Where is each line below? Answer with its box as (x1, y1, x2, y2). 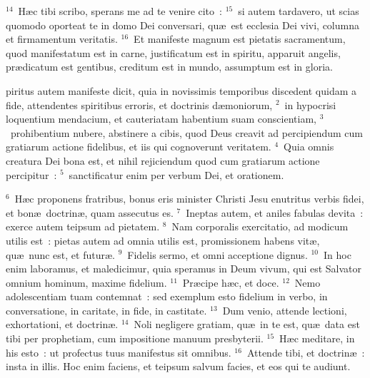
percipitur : (6, 167, 57, 182)
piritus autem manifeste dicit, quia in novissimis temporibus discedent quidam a (6, 83, 357, 98)
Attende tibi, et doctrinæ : (246, 344, 365, 359)
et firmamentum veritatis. (6, 31, 118, 46)
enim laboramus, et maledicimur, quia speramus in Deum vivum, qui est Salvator (6, 261, 362, 276)
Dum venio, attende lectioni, (222, 302, 347, 317)
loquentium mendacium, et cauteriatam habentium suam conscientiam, (6, 111, 316, 126)
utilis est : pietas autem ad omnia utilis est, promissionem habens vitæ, (6, 233, 320, 247)
